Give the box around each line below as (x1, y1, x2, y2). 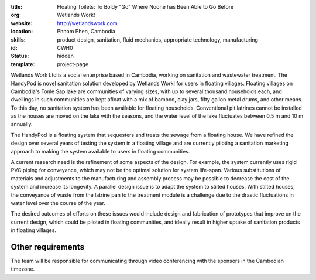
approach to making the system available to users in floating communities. (11, 148, 190, 155)
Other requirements (11, 242, 85, 252)
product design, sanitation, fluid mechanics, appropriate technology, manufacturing (57, 36, 259, 43)
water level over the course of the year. (11, 199, 105, 206)
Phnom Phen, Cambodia (57, 28, 115, 35)
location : (11, 28, 33, 35)
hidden (57, 53, 74, 60)
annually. (11, 121, 33, 128)
